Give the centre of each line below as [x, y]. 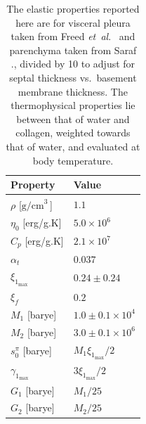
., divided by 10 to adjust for [73, 64]
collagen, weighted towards [73, 133]
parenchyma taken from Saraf [73, 50]
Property [33, 185]
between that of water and [73, 118]
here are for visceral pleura [73, 22]
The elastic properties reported [73, 8]
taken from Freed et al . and [73, 36]
